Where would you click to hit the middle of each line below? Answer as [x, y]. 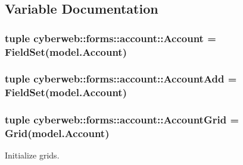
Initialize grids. [32, 155]
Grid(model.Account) [57, 133]
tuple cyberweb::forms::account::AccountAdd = [121, 79]
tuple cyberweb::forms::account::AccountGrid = [122, 120]
